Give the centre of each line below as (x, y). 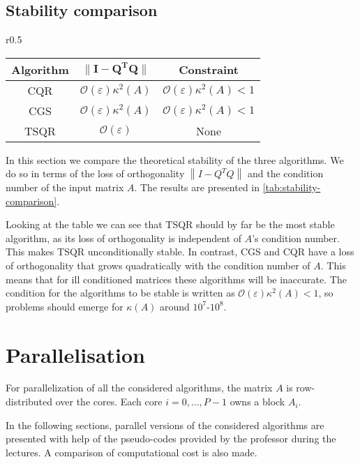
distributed (29, 402)
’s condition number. (296, 238)
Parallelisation (75, 354)
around (175, 306)
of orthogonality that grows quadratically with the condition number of (158, 265)
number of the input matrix (65, 187)
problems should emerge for (65, 306)
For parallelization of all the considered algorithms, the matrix (139, 388)
